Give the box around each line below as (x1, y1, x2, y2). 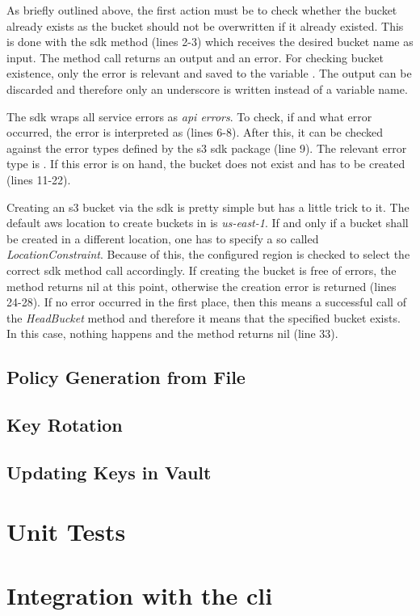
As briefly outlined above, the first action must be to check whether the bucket (6, 2, 397, 18)
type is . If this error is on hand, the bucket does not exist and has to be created (6, 155, 405, 172)
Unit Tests (6, 515, 126, 548)
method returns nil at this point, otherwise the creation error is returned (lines (6, 277, 397, 294)
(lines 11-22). (6, 171, 71, 188)
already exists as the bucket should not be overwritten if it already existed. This (6, 17, 404, 34)
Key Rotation (6, 412, 123, 437)
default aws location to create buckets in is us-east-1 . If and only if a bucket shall (6, 214, 409, 231)
